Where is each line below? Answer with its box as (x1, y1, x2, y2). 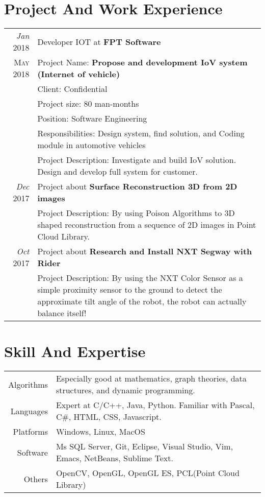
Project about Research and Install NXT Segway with (37, 245, 252, 257)
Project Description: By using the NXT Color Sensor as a (37, 272, 243, 284)
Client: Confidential (37, 83, 108, 95)
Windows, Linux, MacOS (56, 425, 145, 438)
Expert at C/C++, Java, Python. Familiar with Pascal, (56, 399, 255, 411)
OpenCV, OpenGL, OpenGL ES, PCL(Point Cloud (56, 467, 240, 479)
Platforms (13, 425, 48, 438)
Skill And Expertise (4, 341, 146, 362)
